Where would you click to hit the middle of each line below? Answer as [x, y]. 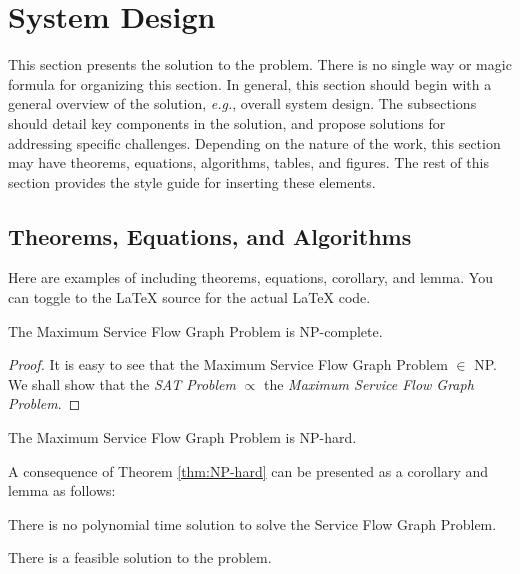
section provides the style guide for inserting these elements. [192, 181]
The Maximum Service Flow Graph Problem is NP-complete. [195, 330]
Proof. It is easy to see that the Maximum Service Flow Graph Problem [228, 364]
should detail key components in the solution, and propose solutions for [227, 122]
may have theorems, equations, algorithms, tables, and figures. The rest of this [248, 162]
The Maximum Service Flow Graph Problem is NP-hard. [182, 437]
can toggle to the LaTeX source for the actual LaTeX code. [189, 297]
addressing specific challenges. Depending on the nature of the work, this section [254, 142]
